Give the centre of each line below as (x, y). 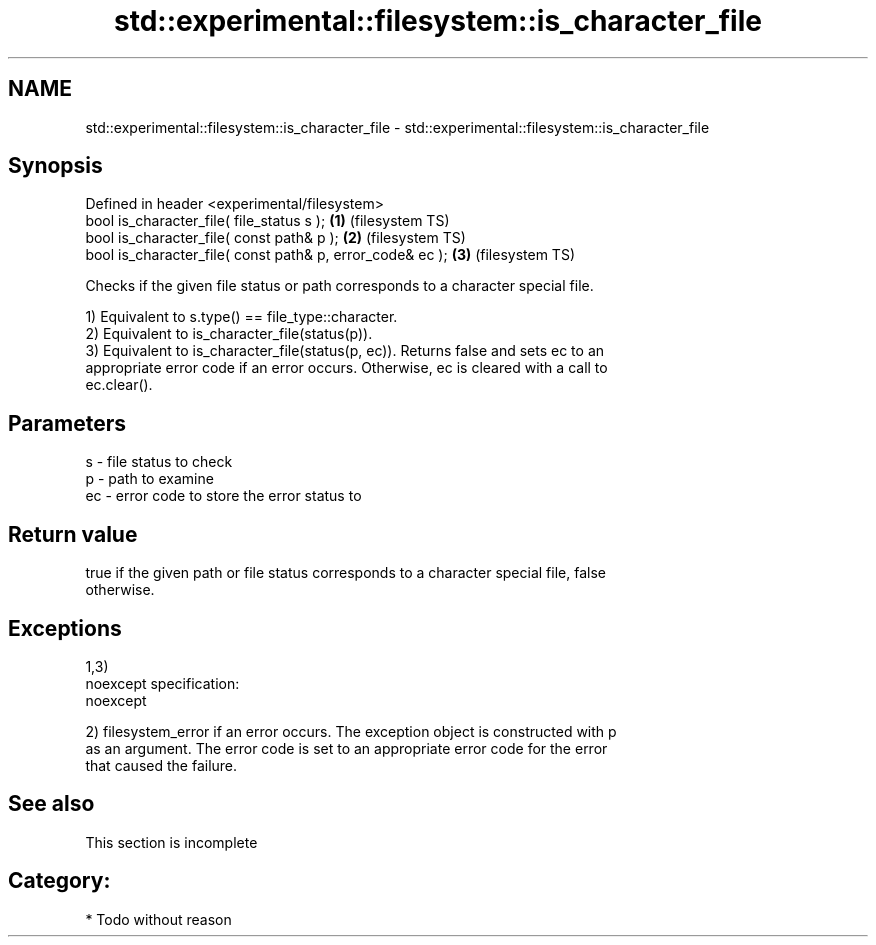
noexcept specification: (162, 683)
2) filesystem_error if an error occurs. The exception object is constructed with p (351, 731)
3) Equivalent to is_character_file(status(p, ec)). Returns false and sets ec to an (345, 351)
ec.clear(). (119, 385)
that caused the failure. (161, 765)
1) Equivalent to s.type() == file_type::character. (241, 317)
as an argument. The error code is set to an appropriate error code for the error (346, 748)
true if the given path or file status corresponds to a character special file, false (345, 573)
